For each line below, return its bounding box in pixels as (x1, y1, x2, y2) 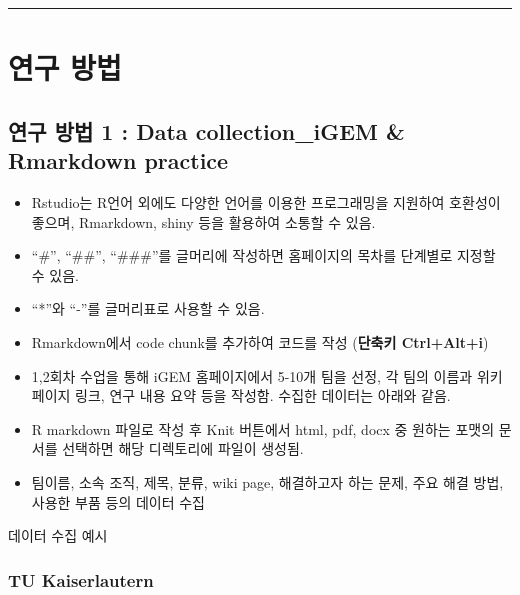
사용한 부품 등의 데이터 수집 (31, 491, 206, 512)
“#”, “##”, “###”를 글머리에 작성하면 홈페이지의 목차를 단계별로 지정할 (31, 245, 496, 266)
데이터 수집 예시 (8, 525, 108, 546)
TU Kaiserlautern (8, 567, 154, 592)
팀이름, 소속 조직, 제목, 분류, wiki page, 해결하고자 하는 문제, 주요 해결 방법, (31, 471, 504, 492)
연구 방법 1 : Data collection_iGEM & (8, 115, 405, 146)
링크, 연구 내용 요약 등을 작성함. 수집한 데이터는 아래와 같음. (75, 385, 451, 406)
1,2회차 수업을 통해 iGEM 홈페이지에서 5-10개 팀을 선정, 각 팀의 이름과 (31, 365, 473, 386)
